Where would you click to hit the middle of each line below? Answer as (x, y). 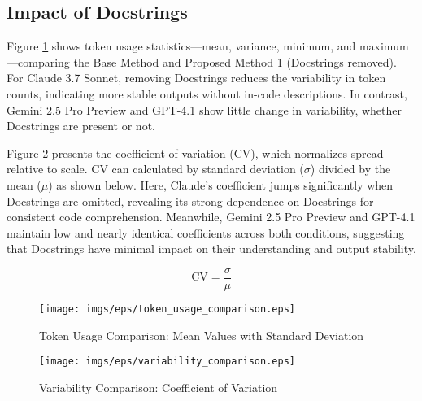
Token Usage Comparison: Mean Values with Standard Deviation (202, 335)
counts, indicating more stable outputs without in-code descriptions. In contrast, (207, 93)
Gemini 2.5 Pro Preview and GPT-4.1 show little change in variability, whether (204, 109)
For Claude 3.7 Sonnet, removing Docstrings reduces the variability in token (196, 78)
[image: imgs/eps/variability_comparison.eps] (167, 362)
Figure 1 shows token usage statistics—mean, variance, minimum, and (181, 46)
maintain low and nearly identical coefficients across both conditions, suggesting (206, 232)
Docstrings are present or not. (81, 126)
